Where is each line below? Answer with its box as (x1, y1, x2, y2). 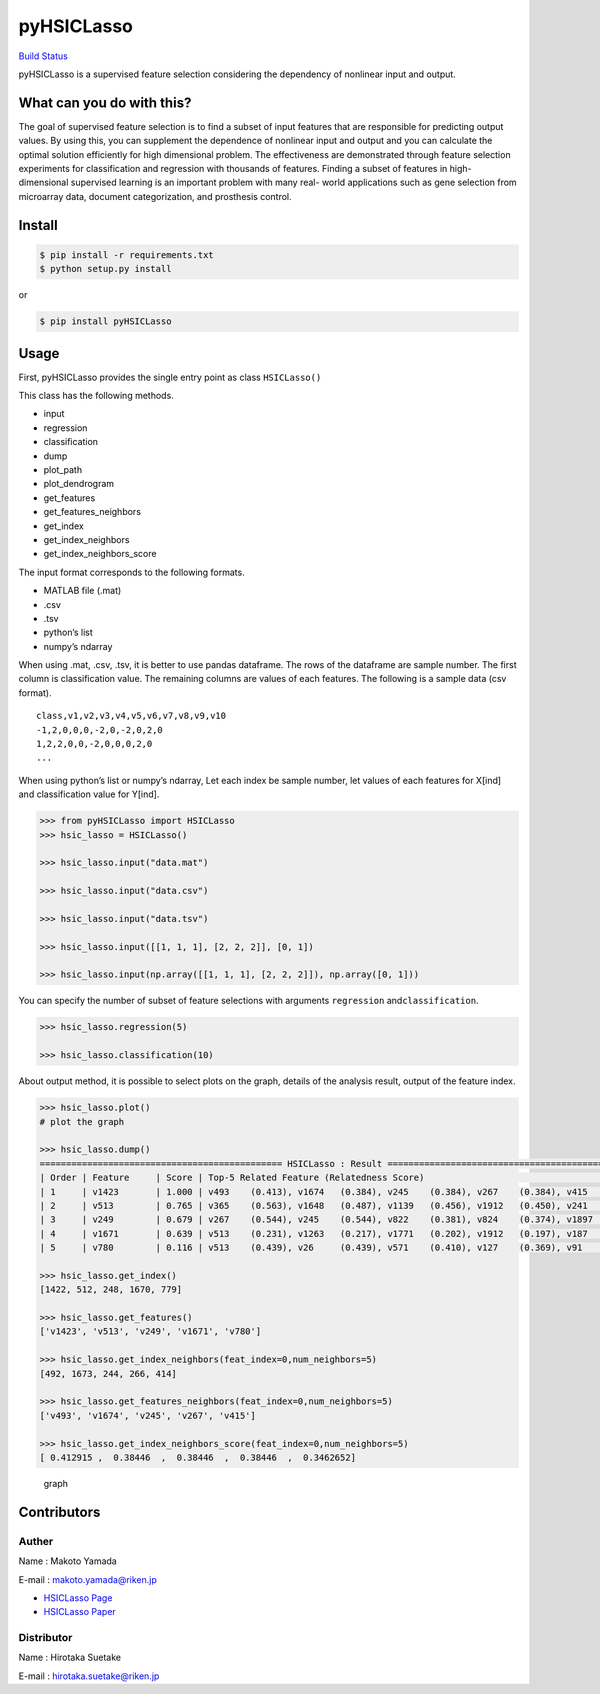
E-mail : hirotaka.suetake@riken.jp (18, 1670, 160, 1682)
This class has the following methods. (18, 390, 174, 402)
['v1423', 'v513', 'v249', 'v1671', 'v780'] (39, 1326, 262, 1337)
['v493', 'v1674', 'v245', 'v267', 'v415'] (39, 1410, 257, 1421)
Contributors (18, 1503, 101, 1520)
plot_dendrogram (43, 478, 115, 490)
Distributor (18, 1631, 73, 1645)
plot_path (43, 464, 83, 475)
